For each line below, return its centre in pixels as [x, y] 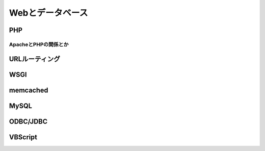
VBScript [23, 137]
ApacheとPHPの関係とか [39, 44]
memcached [29, 90]
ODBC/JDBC [28, 121]
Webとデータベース [49, 13]
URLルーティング [35, 59]
